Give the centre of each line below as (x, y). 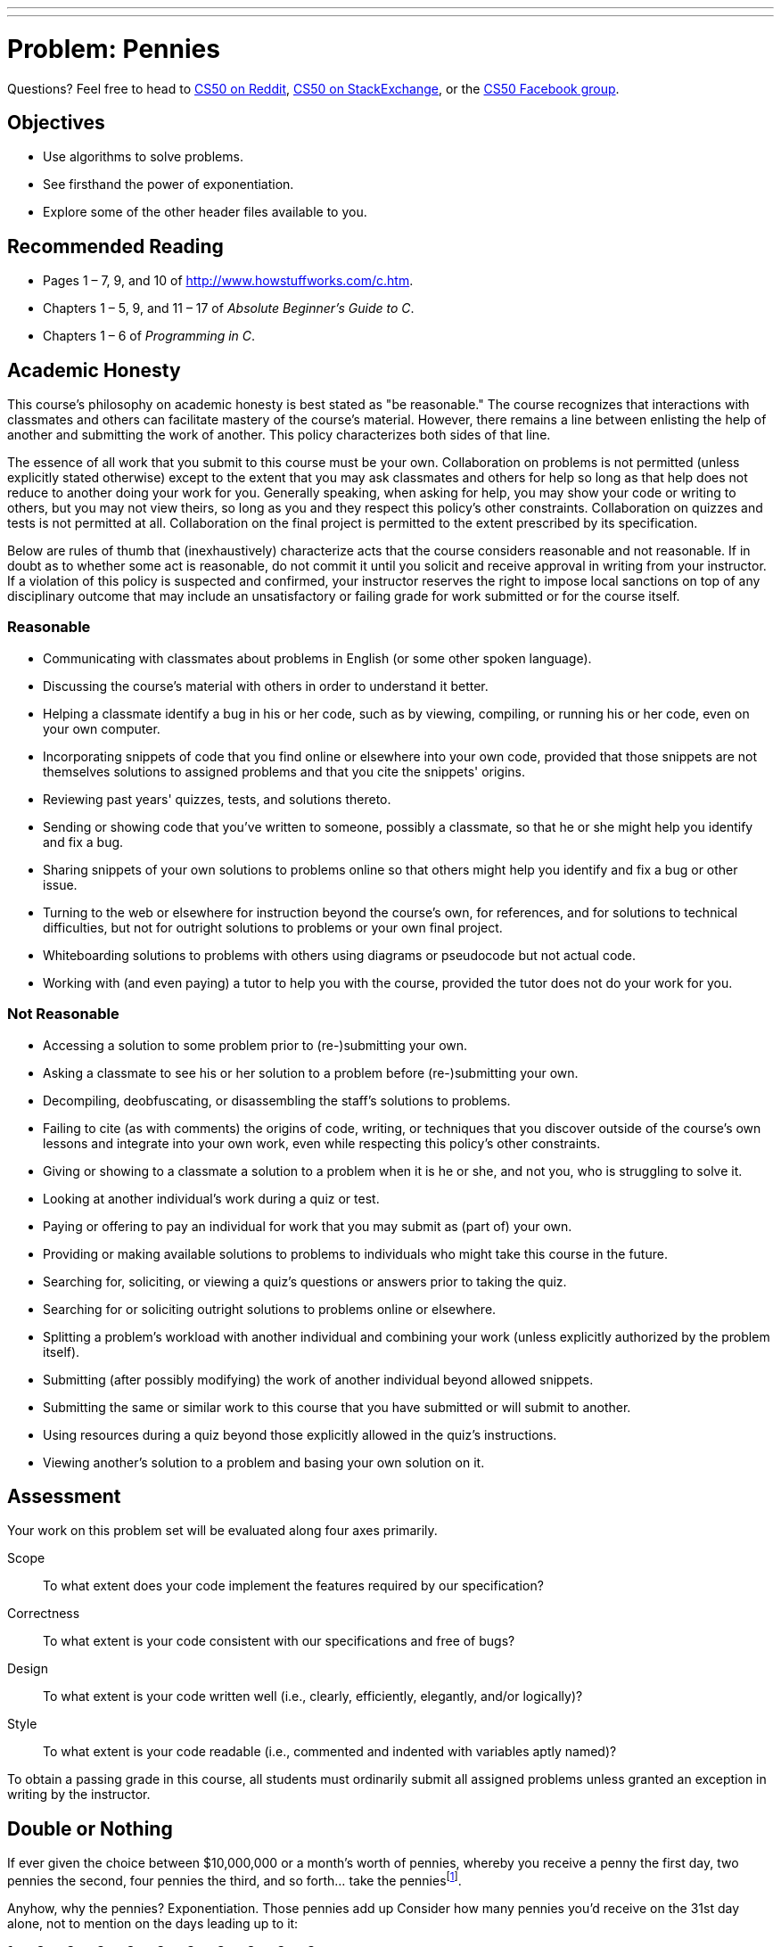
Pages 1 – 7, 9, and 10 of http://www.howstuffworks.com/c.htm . (228, 281)
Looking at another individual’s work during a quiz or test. (211, 1198)
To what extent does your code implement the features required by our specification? (293, 1586)
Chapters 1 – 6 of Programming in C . (149, 336)
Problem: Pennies (114, 49)
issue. (60, 884)
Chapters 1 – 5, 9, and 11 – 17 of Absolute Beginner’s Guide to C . (229, 308)
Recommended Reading (115, 246)
